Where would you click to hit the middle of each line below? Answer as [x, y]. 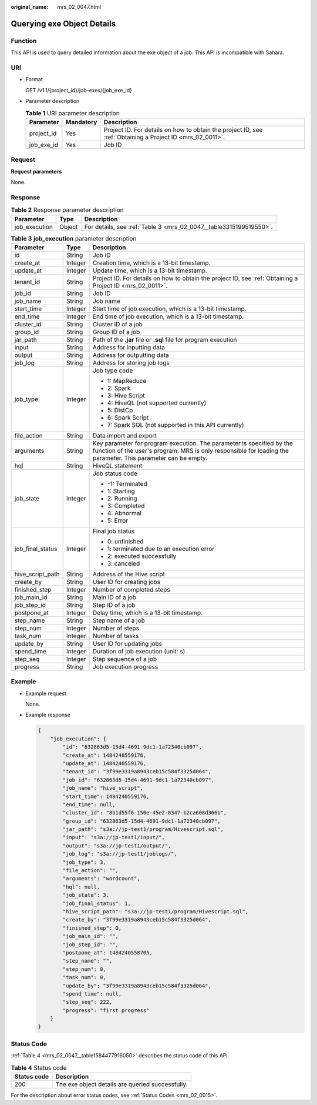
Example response [48, 715]
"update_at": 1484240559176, [104, 763]
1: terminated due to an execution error [161, 549]
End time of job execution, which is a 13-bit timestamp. [168, 316]
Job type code [113, 370]
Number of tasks [116, 636]
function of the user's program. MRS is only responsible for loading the [190, 450]
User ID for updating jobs [127, 643]
